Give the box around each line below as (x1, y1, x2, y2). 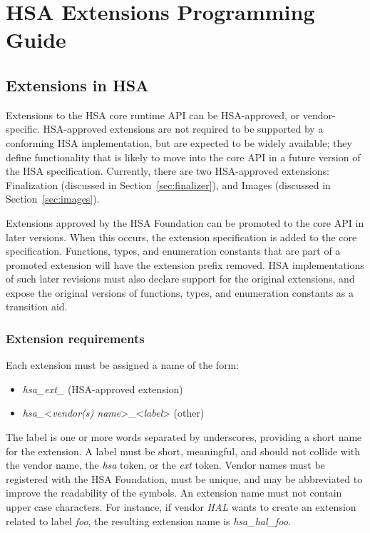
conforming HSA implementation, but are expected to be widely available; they (6, 135, 352, 150)
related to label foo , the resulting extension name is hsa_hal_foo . (6, 513, 291, 528)
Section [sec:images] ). (6, 191, 100, 206)
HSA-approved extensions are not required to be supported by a (43, 121, 324, 136)
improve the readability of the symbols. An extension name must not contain (6, 485, 342, 500)
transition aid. (6, 299, 68, 314)
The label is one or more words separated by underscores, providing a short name (6, 430, 362, 445)
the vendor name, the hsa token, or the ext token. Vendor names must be (6, 457, 325, 472)
